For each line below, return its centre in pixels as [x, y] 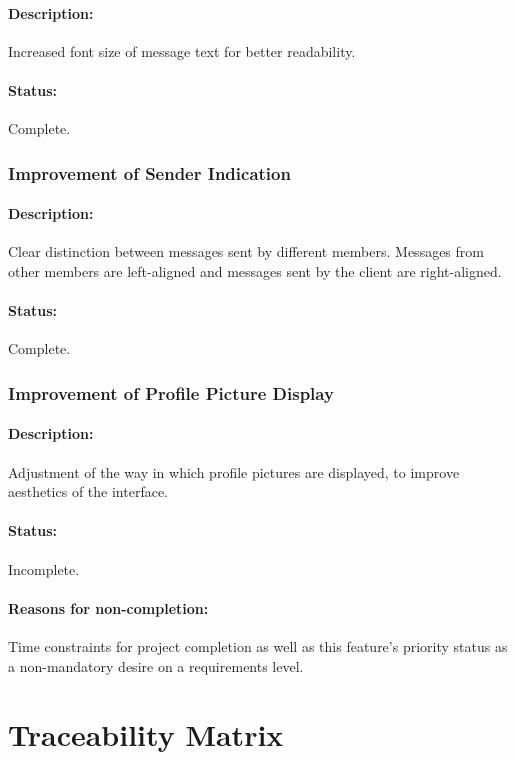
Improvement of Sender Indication [149, 172]
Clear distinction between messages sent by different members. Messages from [246, 251]
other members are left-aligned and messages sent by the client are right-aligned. [255, 271]
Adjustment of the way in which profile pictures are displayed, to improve [234, 471]
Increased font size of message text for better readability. [182, 50]
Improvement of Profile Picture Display [171, 392]
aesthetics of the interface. [88, 491]
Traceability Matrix [146, 734]
